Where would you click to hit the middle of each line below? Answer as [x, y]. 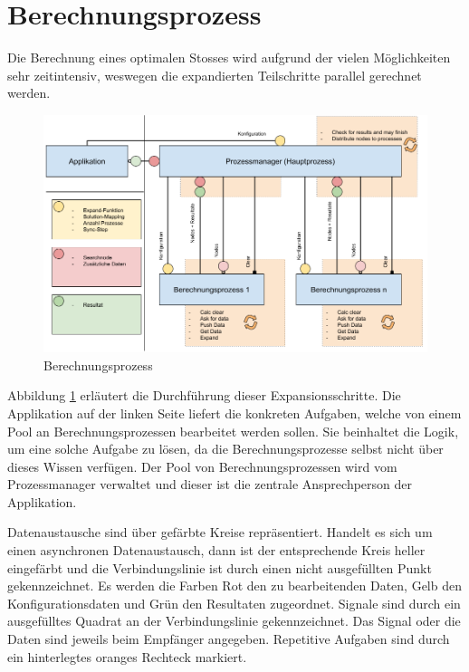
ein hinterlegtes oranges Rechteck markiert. [127, 656]
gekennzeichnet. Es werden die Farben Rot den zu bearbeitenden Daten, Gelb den [234, 586]
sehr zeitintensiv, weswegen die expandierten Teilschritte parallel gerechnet [215, 75]
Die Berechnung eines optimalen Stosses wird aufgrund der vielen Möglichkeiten [229, 58]
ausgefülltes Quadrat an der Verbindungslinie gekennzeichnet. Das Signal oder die [234, 621]
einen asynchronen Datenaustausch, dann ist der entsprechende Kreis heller [216, 550]
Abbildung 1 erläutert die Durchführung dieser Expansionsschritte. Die [204, 395]
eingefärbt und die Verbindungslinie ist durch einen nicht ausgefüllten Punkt [220, 567]
